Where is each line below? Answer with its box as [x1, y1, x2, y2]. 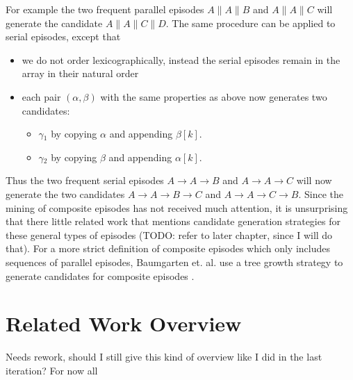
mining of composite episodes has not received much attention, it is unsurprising [6, 200, 348, 215]
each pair [22, 89, 61, 104]
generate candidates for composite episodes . [6, 268, 195, 283]
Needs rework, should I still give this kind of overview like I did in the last [6, 349, 322, 364]
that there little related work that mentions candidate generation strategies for [6, 214, 340, 229]
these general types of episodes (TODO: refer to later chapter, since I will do [6, 227, 333, 242]
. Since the [298, 186, 344, 201]
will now [296, 173, 332, 188]
